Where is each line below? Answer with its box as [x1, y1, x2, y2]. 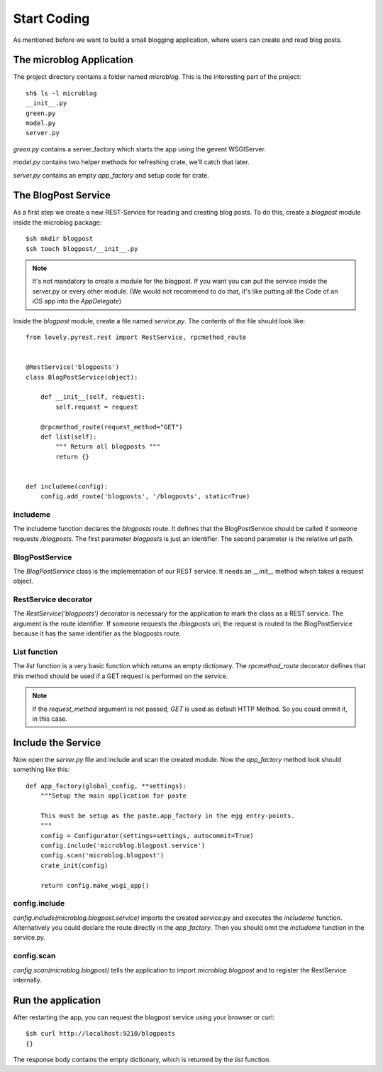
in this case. [32, 714, 67, 723]
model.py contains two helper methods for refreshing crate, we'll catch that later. [13, 158, 250, 166]
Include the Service [13, 736, 101, 749]
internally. [13, 975, 43, 984]
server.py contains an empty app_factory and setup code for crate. [13, 171, 209, 179]
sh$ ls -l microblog [26, 89, 97, 97]
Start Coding [13, 11, 90, 26]
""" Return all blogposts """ [55, 443, 161, 451]
